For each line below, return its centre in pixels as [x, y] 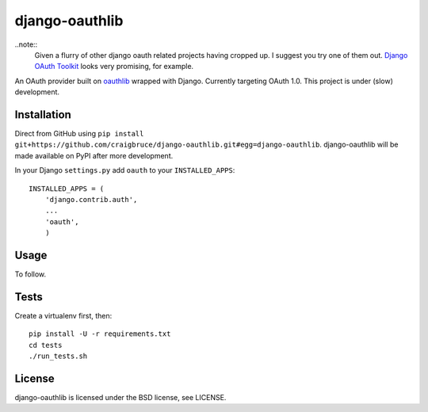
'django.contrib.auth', [91, 199]
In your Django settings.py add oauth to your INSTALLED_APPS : [125, 170]
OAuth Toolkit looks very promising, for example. [114, 67]
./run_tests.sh [58, 356]
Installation [43, 114]
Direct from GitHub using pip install [79, 134]
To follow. [31, 274]
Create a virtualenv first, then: [63, 315]
